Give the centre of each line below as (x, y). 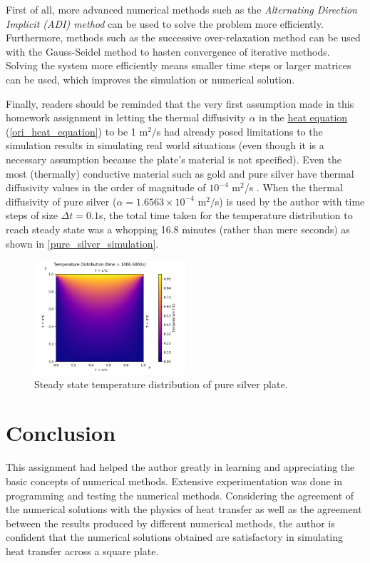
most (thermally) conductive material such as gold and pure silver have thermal (180, 173)
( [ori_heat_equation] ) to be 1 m (77, 131)
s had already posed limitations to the (240, 131)
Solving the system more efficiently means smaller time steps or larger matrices (179, 65)
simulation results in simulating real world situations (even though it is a (165, 145)
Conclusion (61, 433)
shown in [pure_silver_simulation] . (82, 243)
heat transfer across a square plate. (82, 551)
